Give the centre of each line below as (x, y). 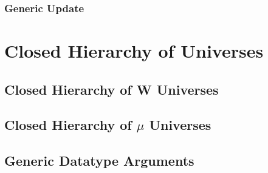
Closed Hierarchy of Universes (134, 51)
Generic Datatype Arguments (99, 161)
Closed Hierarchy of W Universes (112, 89)
